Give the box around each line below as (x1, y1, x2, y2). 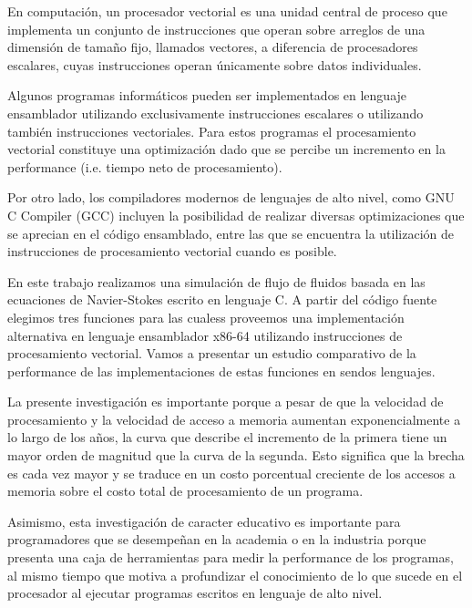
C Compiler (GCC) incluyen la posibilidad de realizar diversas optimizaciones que (7, 205, 465, 224)
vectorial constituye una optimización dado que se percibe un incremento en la (7, 139, 446, 159)
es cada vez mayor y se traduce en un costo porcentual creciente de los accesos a (7, 463, 456, 482)
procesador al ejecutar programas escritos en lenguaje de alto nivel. (7, 583, 383, 603)
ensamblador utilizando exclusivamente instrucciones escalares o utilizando (7, 103, 424, 122)
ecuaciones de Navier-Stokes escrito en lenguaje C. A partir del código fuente (7, 290, 437, 309)
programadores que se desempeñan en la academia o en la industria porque (7, 530, 426, 549)
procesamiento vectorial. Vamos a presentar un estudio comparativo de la (7, 344, 416, 363)
